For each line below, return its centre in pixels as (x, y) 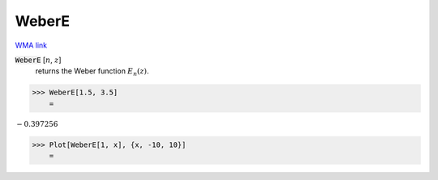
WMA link (31, 45)
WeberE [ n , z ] (38, 60)
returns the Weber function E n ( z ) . (92, 72)
